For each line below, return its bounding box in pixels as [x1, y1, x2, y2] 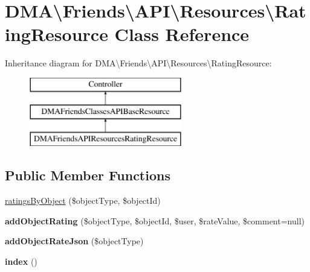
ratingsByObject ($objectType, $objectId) [5, 194, 161, 207]
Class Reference [114, 22, 250, 46]
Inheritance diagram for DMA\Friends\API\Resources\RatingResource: [5, 57, 272, 69]
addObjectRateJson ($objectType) [5, 235, 144, 247]
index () [5, 255, 37, 267]
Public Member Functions [5, 166, 170, 185]
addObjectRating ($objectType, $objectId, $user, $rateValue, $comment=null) [5, 214, 305, 227]
